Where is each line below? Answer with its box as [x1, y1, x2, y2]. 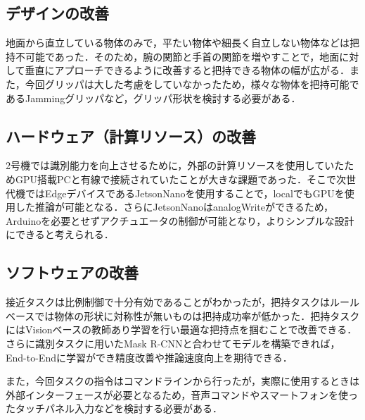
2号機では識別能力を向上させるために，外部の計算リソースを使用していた [6, 158, 345, 173]
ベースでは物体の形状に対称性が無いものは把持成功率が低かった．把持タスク [6, 308, 360, 323]
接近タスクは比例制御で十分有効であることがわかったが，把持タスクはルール [6, 295, 360, 309]
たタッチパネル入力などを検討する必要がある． [6, 401, 222, 416]
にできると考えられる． [6, 227, 114, 242]
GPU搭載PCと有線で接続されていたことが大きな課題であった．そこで [15, 171, 337, 186]
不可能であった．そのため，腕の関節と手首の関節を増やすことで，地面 [15, 49, 340, 63]
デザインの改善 [6, 2, 109, 24]
